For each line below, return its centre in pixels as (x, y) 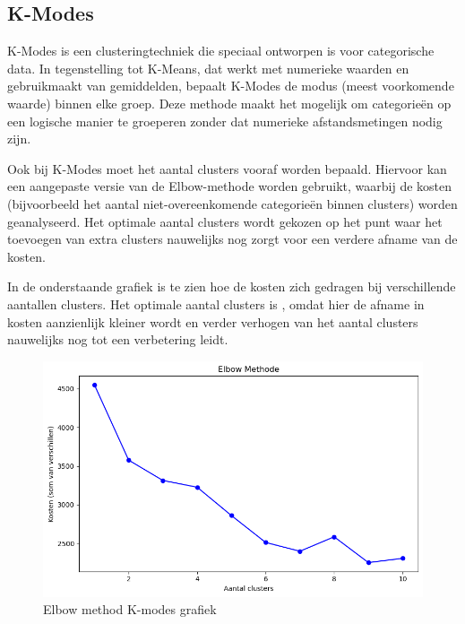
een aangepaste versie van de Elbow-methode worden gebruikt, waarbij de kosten (230, 186)
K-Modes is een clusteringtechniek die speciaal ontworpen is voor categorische (221, 51)
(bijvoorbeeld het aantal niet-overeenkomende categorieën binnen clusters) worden (232, 203)
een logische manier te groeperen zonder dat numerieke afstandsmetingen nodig (225, 121)
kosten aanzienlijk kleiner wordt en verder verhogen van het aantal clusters (213, 321)
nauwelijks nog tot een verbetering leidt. (118, 339)
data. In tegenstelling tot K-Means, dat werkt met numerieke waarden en (208, 68)
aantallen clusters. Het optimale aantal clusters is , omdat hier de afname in (216, 303)
